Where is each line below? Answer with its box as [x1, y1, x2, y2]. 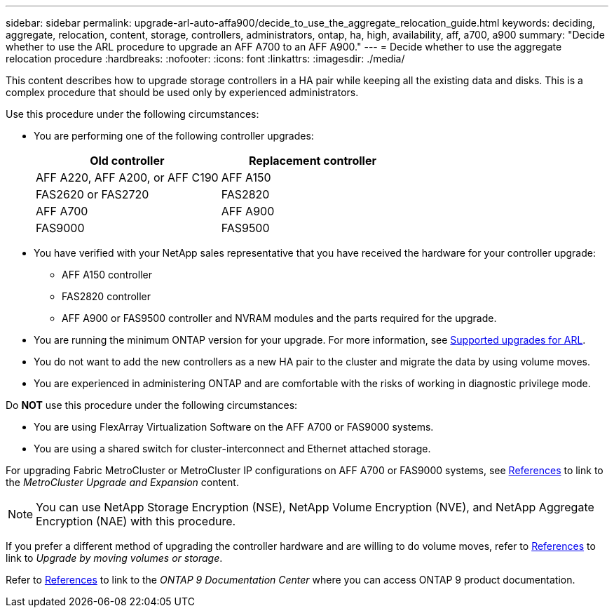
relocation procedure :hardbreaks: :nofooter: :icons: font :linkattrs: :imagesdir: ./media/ [6, 53, 405, 65]
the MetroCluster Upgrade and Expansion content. [6, 476, 239, 488]
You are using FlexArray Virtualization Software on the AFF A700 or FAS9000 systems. [34, 421, 434, 433]
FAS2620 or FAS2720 [36, 187, 149, 201]
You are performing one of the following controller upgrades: [34, 130, 314, 142]
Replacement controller [249, 154, 376, 168]
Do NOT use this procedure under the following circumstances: [6, 399, 298, 411]
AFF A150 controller [62, 269, 152, 281]
